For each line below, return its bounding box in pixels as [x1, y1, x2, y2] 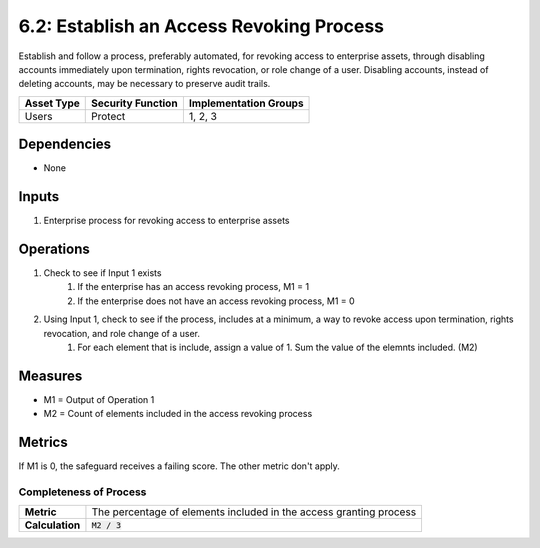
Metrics [18, 434, 69, 451]
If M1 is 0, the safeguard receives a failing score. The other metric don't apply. [18, 460, 340, 472]
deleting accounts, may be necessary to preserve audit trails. [18, 78, 271, 90]
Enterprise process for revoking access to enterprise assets [43, 215, 290, 227]
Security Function [91, 96, 179, 110]
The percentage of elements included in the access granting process [91, 505, 417, 519]
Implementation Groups [188, 96, 304, 110]
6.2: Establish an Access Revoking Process [18, 15, 385, 37]
